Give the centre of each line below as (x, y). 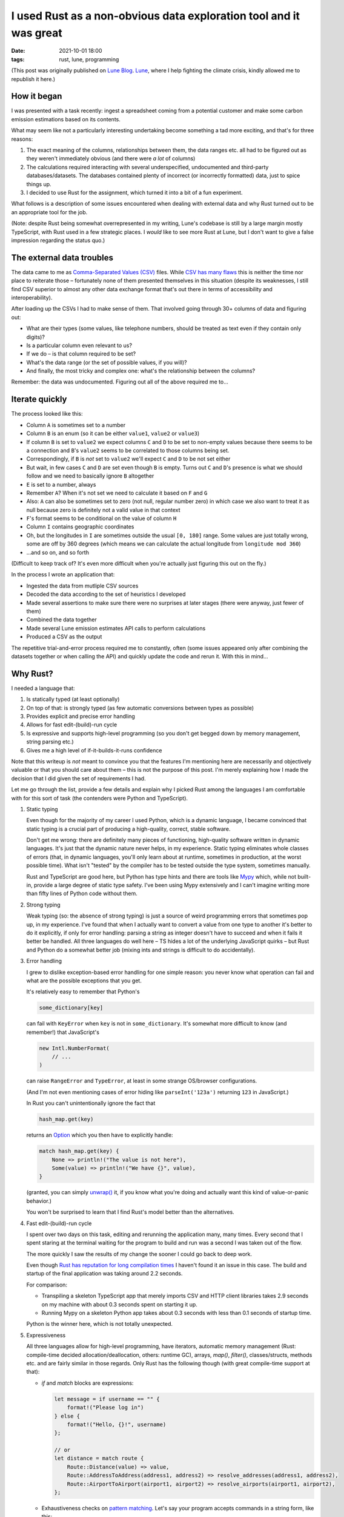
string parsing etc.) (50, 742)
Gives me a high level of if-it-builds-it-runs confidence (94, 750)
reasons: (22, 139)
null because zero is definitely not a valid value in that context (104, 510)
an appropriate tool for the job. (49, 212)
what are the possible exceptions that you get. (84, 981)
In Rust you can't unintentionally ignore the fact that (91, 1103)
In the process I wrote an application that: (63, 575)
